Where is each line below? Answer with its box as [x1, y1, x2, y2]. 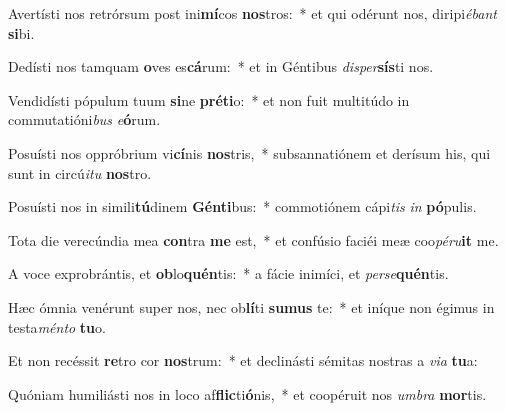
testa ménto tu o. [8, 316, 106, 337]
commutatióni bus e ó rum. [8, 109, 161, 130]
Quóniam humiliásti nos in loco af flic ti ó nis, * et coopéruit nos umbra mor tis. [8, 383, 487, 404]
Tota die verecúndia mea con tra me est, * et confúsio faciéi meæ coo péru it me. [8, 229, 499, 250]
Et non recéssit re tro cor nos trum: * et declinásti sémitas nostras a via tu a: [8, 350, 478, 371]
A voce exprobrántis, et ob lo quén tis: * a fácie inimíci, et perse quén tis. [8, 263, 449, 284]
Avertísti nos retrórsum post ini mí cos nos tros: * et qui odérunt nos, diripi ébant [8, 3, 497, 23]
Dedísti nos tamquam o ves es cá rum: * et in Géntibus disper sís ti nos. [8, 56, 434, 77]
